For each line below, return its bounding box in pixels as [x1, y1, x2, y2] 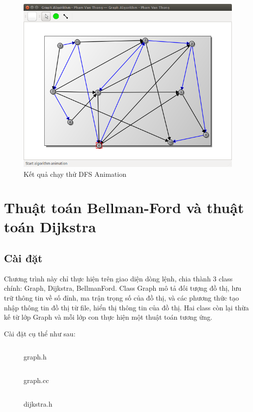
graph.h [24, 352, 47, 362]
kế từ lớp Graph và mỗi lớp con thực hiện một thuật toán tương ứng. [4, 312, 213, 322]
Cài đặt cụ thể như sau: [4, 328, 76, 338]
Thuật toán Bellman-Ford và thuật [4, 197, 244, 218]
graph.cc [24, 375, 49, 385]
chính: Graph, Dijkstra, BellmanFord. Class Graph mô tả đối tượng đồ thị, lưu [4, 283, 242, 293]
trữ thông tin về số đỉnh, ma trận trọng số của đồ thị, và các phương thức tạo [4, 293, 239, 303]
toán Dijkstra [4, 217, 96, 237]
